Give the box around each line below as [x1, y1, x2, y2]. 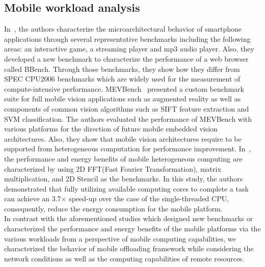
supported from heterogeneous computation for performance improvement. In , [4, 143, 251, 154]
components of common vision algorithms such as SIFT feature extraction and [4, 103, 249, 114]
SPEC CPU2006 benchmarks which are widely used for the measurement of [4, 73, 241, 84]
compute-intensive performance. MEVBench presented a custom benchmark [4, 83, 244, 94]
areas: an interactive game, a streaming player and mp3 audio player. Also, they [4, 43, 254, 54]
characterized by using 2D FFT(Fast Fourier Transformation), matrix [4, 163, 221, 174]
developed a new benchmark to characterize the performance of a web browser [4, 53, 249, 64]
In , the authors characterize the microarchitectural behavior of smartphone [4, 23, 242, 34]
